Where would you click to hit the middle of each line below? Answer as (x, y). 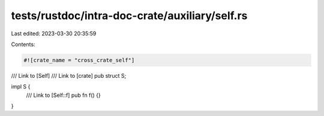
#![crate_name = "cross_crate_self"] (79, 60)
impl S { (21, 87)
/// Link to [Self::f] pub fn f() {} (64, 95)
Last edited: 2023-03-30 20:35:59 (54, 33)
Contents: (23, 44)
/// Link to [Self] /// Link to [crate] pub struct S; (69, 75)
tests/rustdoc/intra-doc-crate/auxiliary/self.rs (129, 16)
